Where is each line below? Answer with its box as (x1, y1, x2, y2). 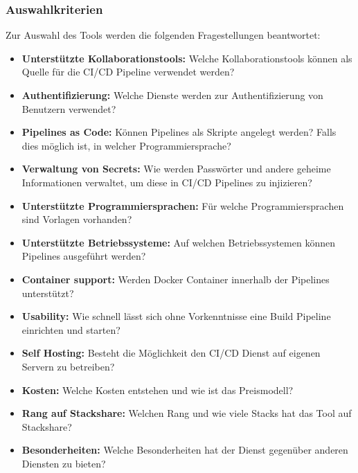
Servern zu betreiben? (21, 359, 115, 373)
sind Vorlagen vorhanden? (21, 212, 132, 226)
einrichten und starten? (21, 322, 120, 337)
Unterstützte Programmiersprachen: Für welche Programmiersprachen (21, 198, 344, 213)
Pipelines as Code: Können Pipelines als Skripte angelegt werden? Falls (21, 125, 337, 139)
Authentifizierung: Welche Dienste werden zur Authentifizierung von (21, 88, 323, 102)
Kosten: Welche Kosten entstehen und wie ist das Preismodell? (21, 382, 294, 397)
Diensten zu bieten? (21, 456, 106, 470)
